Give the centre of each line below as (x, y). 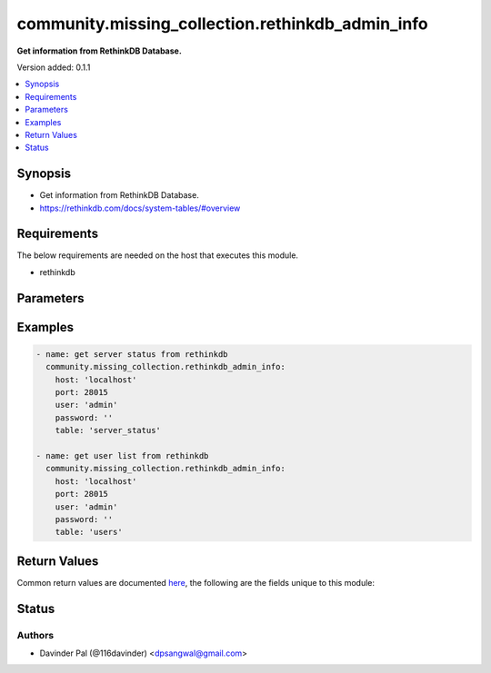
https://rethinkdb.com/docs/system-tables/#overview (140, 208)
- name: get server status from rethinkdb (132, 354)
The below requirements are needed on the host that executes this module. (158, 255)
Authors (35, 635)
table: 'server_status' (108, 431)
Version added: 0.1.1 (54, 67)
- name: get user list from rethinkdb (122, 456)
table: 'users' (89, 532)
